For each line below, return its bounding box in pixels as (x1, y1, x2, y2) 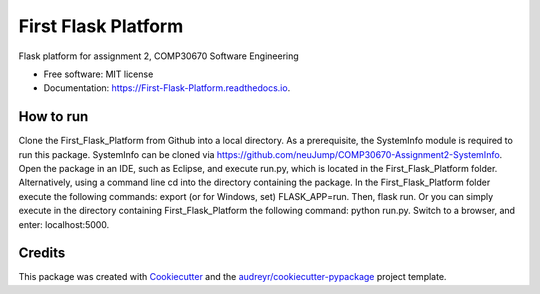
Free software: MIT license (43, 68, 154, 80)
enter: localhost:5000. (18, 218, 110, 230)
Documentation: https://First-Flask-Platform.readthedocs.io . (43, 82, 291, 94)
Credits (18, 245, 66, 262)
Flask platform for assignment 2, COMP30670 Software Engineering (18, 50, 299, 62)
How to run (18, 108, 89, 125)
